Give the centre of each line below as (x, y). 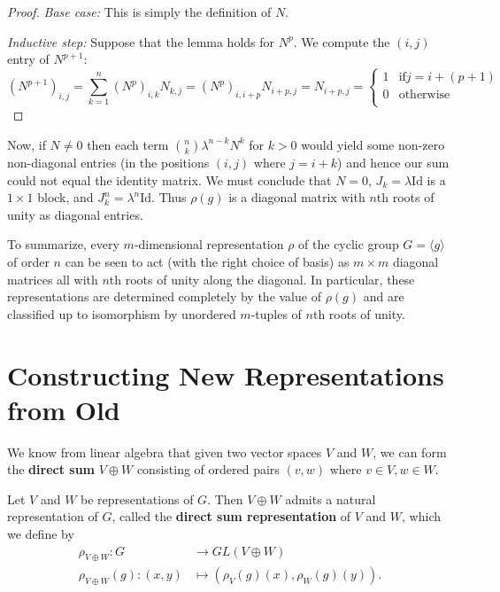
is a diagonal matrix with (297, 197)
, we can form (410, 452)
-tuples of (276, 313)
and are (384, 296)
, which (421, 516)
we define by (41, 534)
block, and (65, 197)
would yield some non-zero (373, 144)
